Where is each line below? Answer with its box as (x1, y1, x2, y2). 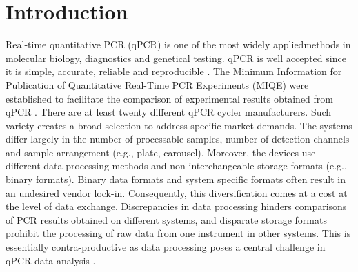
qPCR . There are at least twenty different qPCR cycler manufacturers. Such (6, 105, 332, 119)
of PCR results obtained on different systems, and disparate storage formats (6, 212, 327, 227)
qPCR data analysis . (6, 253, 96, 267)
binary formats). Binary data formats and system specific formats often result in (6, 172, 346, 187)
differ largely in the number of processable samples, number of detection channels (6, 132, 350, 146)
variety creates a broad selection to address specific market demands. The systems (6, 118, 352, 132)
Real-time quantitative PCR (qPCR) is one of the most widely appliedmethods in (6, 37, 351, 52)
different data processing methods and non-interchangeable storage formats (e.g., (6, 158, 347, 173)
